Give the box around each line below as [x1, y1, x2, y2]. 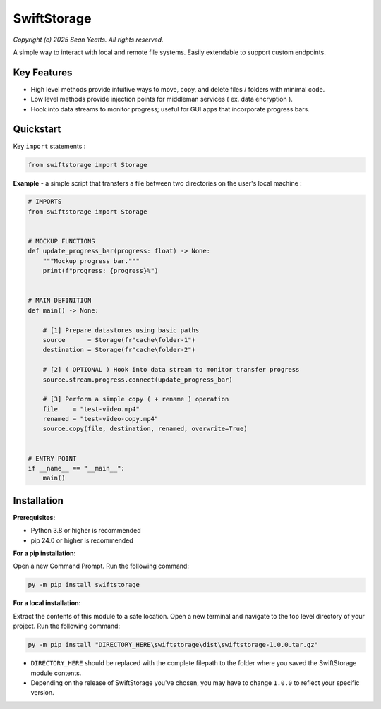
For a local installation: [13, 599, 81, 607]
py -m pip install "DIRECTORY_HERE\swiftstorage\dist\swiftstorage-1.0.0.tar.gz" [28, 641, 319, 649]
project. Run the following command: [13, 622, 120, 631]
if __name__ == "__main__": [28, 464, 125, 473]
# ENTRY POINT [28, 454, 77, 462]
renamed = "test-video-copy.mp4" [42, 415, 159, 423]
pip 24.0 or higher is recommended [30, 536, 133, 545]
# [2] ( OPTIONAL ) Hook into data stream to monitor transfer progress [42, 365, 300, 374]
